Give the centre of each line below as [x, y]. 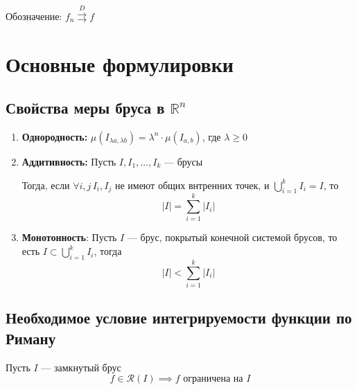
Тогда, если [46, 185]
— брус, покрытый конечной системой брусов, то [232, 237]
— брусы [184, 161]
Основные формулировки [120, 63]
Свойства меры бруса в [85, 108]
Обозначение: [34, 16]
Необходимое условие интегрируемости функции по [179, 318]
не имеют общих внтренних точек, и [192, 185]
